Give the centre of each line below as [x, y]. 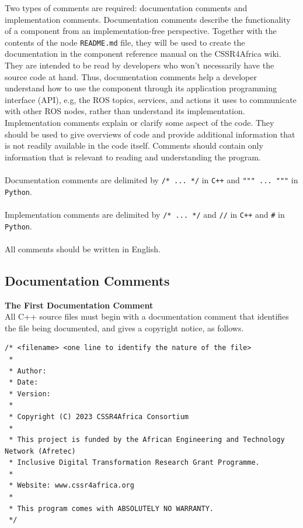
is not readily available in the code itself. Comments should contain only [134, 145]
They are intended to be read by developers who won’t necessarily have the [140, 65]
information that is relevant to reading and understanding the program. [133, 157]
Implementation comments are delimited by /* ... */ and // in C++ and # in [145, 214]
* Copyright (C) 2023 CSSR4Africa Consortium [99, 416]
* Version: [30, 394]
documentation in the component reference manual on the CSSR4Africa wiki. [143, 54]
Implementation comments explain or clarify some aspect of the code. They [140, 122]
